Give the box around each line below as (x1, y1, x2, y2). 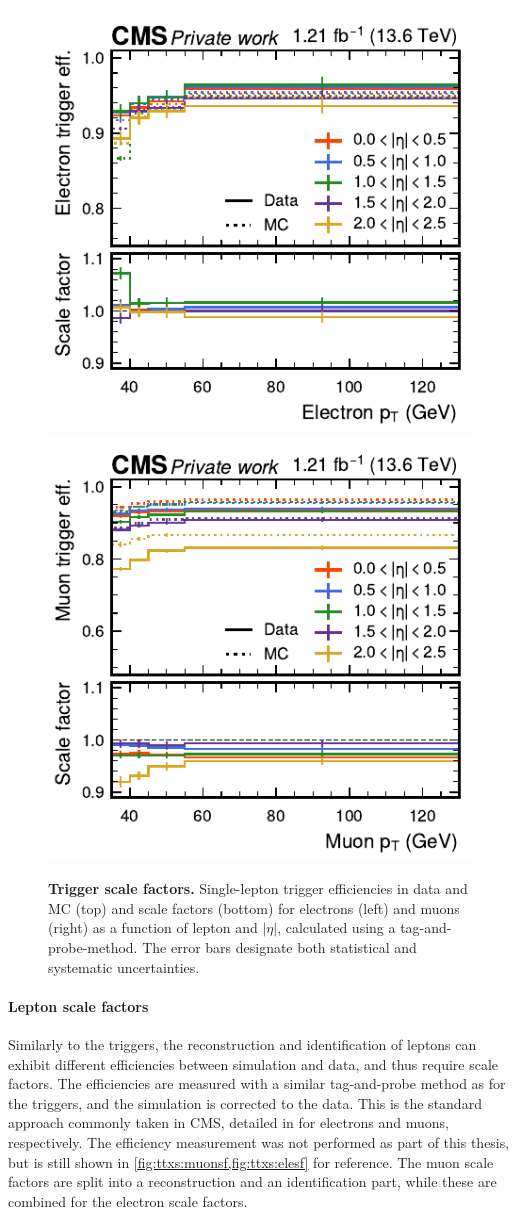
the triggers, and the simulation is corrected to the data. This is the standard (8, 1092, 482, 1113)
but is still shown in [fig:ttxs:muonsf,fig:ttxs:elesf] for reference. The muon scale (8, 1151, 494, 1172)
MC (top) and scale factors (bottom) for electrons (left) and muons (48, 897, 460, 918)
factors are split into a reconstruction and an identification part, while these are (8, 1171, 497, 1192)
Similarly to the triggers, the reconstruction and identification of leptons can (8, 1033, 477, 1054)
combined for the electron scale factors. (8, 1190, 248, 1211)
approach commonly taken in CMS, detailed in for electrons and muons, (8, 1112, 449, 1133)
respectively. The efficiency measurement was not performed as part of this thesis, (8, 1131, 510, 1152)
